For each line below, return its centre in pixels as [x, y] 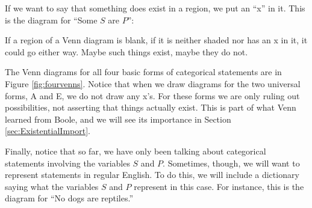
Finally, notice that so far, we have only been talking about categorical [136, 151]
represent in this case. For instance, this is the [219, 186]
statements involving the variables [67, 163]
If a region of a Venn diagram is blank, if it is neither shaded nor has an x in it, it [156, 40]
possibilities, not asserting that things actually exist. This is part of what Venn [151, 107]
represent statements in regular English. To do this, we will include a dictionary [152, 175]
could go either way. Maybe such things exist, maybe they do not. [126, 51]
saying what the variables [52, 186]
